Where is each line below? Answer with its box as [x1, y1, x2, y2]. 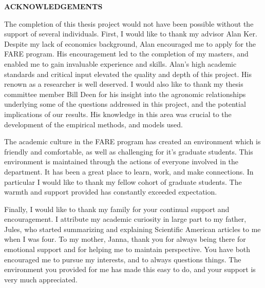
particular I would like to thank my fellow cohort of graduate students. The [4, 176, 242, 187]
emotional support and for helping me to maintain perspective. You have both [4, 244, 251, 255]
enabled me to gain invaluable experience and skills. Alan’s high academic [4, 58, 237, 69]
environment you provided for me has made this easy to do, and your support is [4, 264, 256, 275]
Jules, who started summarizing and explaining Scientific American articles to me [4, 223, 261, 234]
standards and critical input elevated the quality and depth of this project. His [4, 68, 252, 79]
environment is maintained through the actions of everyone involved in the [4, 156, 239, 167]
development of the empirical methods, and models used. [4, 119, 183, 129]
